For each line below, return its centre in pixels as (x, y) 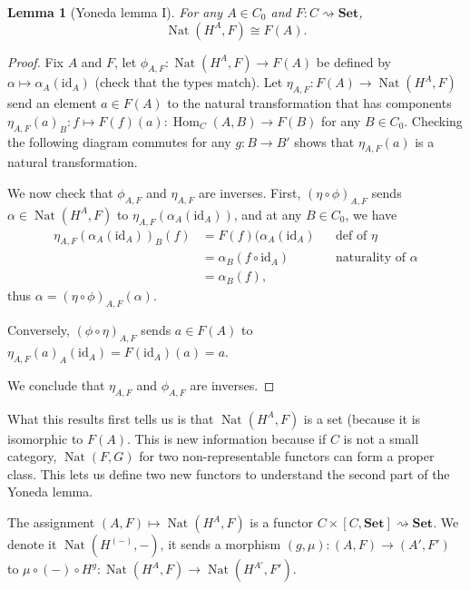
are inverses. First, (250, 192)
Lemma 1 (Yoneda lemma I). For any (115, 12)
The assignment (51, 522)
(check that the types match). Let (189, 82)
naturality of (371, 258)
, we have (371, 214)
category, (32, 456)
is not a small (381, 438)
